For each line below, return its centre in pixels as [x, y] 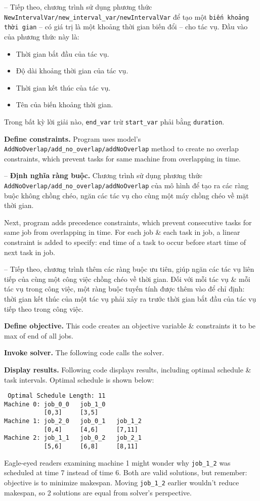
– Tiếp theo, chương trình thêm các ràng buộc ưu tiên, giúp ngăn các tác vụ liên [129, 269]
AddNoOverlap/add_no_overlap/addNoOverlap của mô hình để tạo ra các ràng [126, 185]
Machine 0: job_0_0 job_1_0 [55, 404]
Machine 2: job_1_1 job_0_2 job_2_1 [73, 438]
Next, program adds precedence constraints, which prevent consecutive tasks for [128, 222]
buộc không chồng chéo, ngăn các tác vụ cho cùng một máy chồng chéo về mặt [126, 195]
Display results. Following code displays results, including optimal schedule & [128, 369]
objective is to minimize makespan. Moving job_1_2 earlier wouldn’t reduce [122, 482]
